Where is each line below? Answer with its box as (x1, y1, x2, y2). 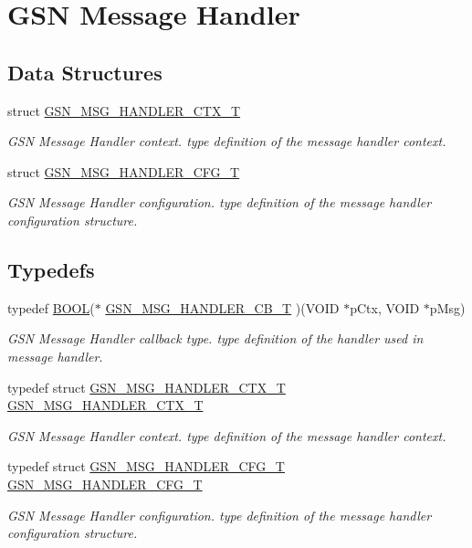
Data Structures (7, 58, 163, 86)
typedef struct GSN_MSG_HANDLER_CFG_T (7, 457, 285, 476)
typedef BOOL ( (7, 298, 95, 317)
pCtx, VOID (350, 298, 420, 317)
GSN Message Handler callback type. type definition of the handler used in (7, 329, 424, 348)
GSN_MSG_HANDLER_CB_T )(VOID (105, 298, 340, 317)
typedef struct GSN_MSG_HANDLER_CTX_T (7, 377, 286, 396)
